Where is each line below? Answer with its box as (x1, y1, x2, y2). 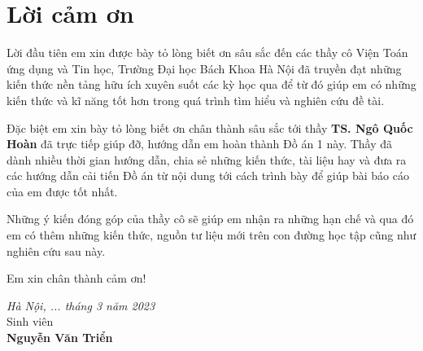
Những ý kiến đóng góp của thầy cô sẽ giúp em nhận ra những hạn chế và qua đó (7, 210, 414, 227)
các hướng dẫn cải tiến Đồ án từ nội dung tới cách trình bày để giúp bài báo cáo (7, 167, 409, 184)
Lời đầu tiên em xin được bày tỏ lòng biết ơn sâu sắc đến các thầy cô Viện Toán (7, 44, 408, 61)
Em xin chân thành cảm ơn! (7, 270, 146, 287)
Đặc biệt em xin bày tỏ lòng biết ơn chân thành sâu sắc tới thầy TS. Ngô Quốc (7, 119, 413, 136)
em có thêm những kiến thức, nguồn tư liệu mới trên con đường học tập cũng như (7, 226, 416, 244)
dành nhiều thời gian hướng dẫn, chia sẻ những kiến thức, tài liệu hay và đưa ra (7, 151, 407, 168)
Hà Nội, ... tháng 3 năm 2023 (7, 296, 155, 314)
